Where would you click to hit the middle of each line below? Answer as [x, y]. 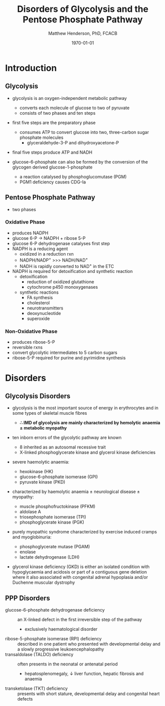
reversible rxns [27, 348]
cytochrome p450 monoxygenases [62, 287]
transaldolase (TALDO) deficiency [39, 655]
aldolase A [30, 512]
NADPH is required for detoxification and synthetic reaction [72, 271]
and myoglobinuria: [32, 537]
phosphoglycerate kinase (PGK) [52, 522]
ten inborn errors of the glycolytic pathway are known [67, 438]
